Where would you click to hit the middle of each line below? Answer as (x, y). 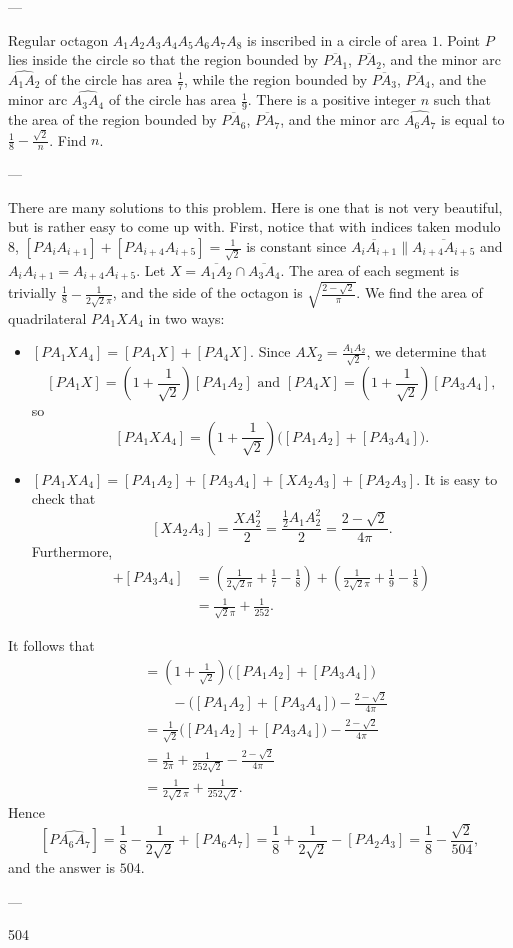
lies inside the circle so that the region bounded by (163, 59)
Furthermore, (72, 551)
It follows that (51, 645)
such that (462, 99)
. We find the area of (419, 292)
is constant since (296, 246)
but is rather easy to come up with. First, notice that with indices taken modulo (254, 226)
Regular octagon (58, 39)
